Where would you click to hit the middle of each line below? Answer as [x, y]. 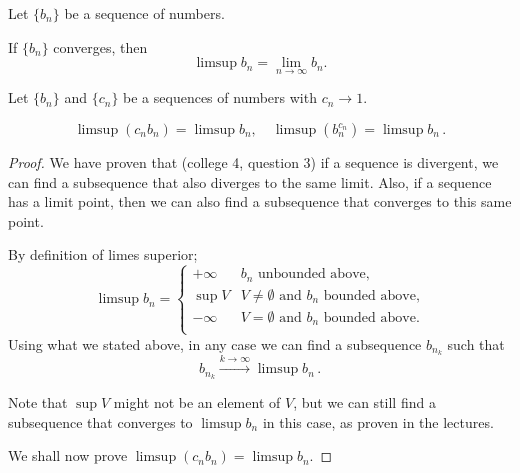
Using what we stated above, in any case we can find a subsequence [215, 343]
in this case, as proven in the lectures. [378, 421]
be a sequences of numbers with [220, 97]
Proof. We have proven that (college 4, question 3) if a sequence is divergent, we [253, 162]
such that [476, 343]
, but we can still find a [364, 402]
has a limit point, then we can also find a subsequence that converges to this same [260, 201]
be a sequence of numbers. [144, 13]
